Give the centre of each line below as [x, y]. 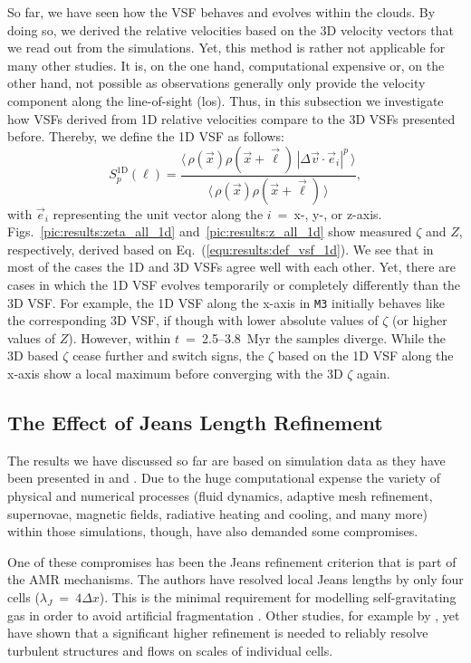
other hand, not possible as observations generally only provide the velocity [216, 83]
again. [374, 374]
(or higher [419, 320]
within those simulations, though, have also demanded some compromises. [213, 531]
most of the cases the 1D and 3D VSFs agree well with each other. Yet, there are [231, 267]
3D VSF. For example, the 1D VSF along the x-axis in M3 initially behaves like [226, 302]
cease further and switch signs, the [168, 356]
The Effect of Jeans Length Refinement [195, 423]
